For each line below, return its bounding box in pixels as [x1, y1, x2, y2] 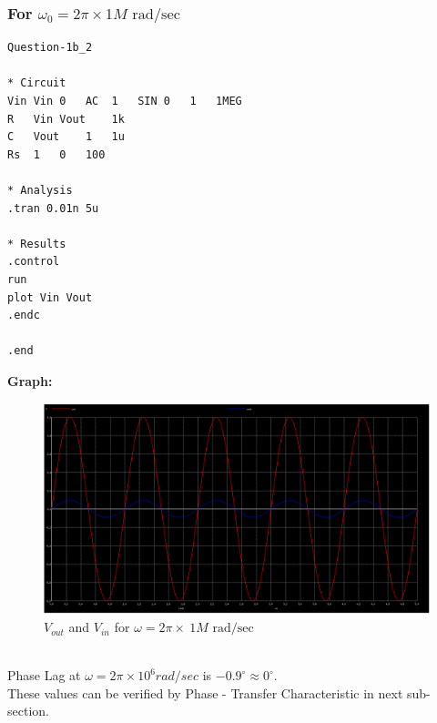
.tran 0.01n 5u [7, 201, 99, 215]
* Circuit [7, 76, 66, 90]
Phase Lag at [7, 666, 81, 685]
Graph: [7, 371, 53, 390]
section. [7, 701, 49, 720]
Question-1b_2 [7, 41, 93, 55]
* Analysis [7, 184, 73, 198]
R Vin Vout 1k [7, 112, 125, 126]
